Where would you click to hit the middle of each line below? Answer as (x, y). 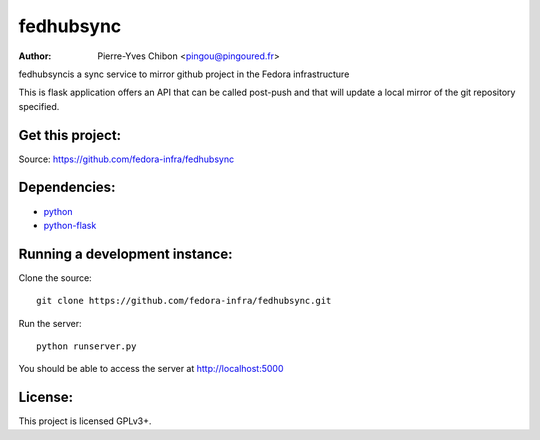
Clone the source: (55, 277)
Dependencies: (67, 187)
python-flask (70, 225)
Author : (35, 56)
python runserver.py (86, 346)
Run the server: (50, 323)
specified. (39, 106)
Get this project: (70, 135)
